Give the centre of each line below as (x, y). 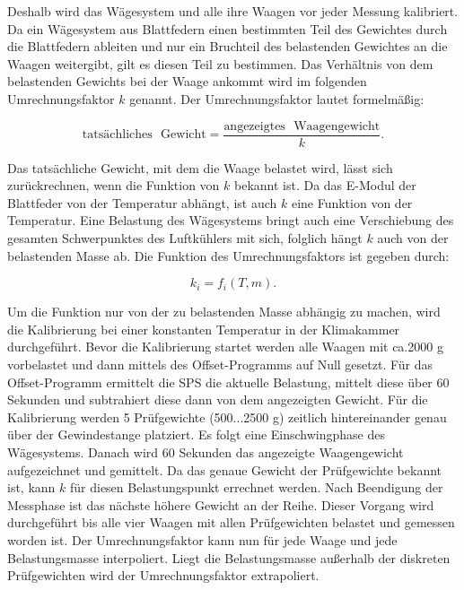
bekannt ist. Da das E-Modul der (325, 185)
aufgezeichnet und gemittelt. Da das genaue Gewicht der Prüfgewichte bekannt (225, 469)
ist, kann (31, 487)
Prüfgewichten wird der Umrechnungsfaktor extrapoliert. (163, 575)
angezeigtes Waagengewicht (302, 126)
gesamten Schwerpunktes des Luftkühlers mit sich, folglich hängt (185, 238)
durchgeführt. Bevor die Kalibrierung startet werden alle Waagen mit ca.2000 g (225, 347)
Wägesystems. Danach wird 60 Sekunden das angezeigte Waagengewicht (206, 451)
